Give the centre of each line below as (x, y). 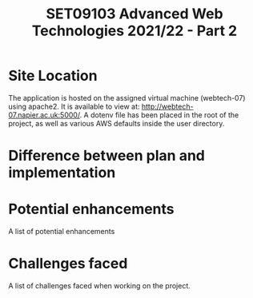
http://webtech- (167, 106)
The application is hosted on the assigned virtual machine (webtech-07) (127, 97)
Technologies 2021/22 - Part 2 (135, 31)
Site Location (53, 76)
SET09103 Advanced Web (135, 14)
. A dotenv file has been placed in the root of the (159, 115)
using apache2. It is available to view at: (74, 106)
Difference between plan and (107, 156)
